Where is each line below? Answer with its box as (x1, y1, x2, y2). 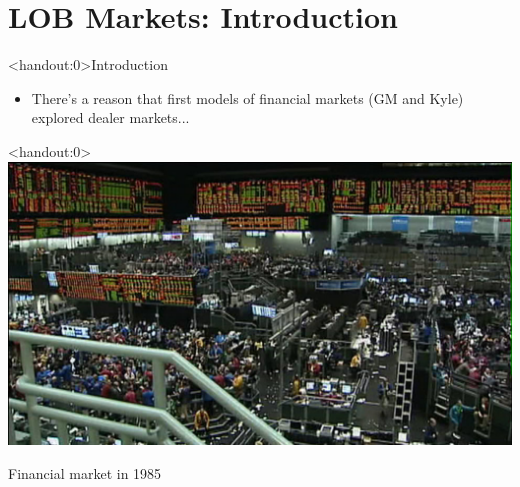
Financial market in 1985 (8, 462, 162, 483)
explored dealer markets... (31, 107, 190, 128)
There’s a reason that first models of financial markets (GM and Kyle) (31, 87, 464, 108)
